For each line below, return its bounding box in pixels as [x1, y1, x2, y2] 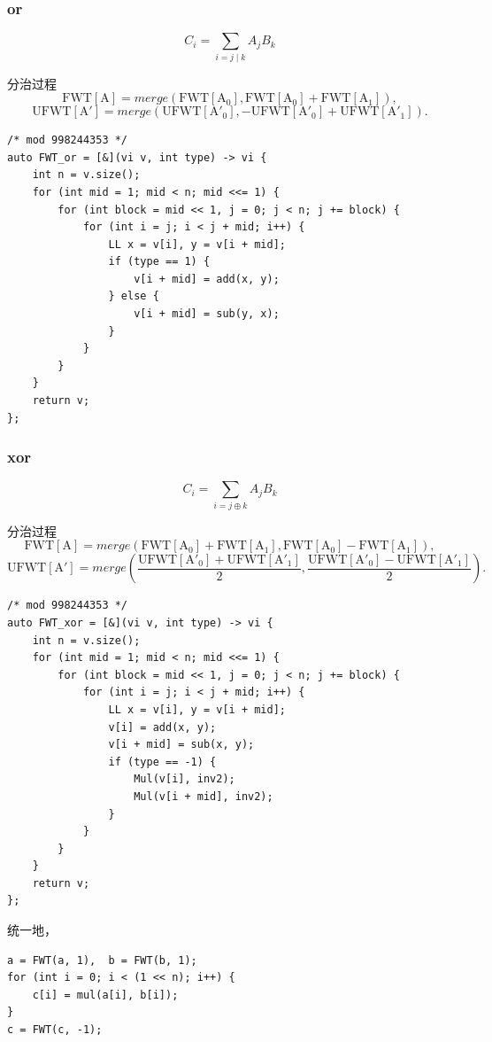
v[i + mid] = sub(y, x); [134, 307, 280, 321]
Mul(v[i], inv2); [134, 773, 235, 786]
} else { [108, 290, 159, 303]
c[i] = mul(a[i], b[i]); [32, 988, 179, 1001]
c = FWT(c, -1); [7, 1023, 103, 1037]
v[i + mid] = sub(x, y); [108, 738, 255, 751]
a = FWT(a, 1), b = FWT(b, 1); [7, 953, 197, 967]
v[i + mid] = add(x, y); [134, 272, 280, 285]
